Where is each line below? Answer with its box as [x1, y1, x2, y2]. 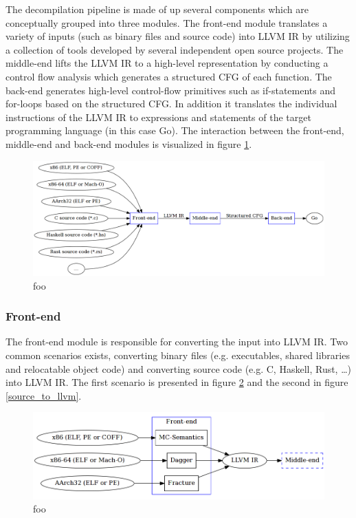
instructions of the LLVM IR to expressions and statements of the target [5, 109, 311, 124]
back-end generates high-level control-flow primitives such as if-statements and [5, 83, 336, 97]
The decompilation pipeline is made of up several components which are [5, 2, 309, 16]
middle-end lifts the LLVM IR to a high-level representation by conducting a [5, 56, 329, 70]
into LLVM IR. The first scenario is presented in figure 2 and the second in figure [5, 375, 348, 389]
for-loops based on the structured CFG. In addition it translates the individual [5, 96, 337, 111]
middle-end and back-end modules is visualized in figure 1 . [5, 136, 252, 151]
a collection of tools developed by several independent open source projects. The [5, 42, 344, 56]
